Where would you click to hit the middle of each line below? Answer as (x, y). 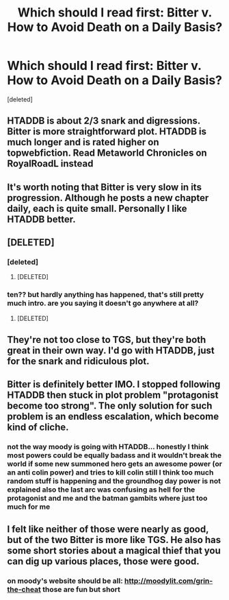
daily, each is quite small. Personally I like (97, 208)
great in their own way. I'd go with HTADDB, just (111, 351)
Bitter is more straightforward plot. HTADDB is (107, 132)
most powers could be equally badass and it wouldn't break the (114, 455)
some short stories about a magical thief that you (114, 550)
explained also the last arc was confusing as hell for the (101, 490)
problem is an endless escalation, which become (113, 417)
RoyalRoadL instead (50, 164)
